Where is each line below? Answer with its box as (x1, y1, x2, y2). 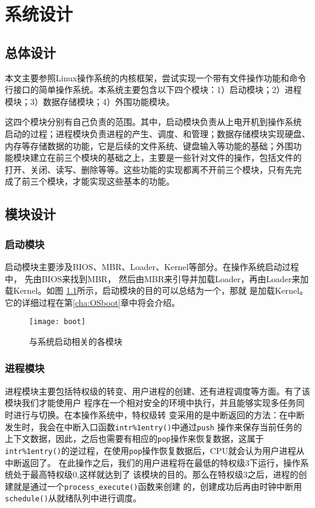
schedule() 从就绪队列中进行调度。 (5, 492, 142, 504)
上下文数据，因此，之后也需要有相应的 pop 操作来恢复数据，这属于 (5, 432, 264, 445)
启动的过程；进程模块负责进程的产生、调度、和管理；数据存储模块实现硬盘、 (5, 127, 310, 140)
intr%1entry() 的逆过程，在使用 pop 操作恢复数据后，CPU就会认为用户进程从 (5, 444, 305, 456)
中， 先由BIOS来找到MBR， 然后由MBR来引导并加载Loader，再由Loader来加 (5, 272, 309, 285)
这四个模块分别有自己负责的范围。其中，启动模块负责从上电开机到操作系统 (5, 115, 302, 128)
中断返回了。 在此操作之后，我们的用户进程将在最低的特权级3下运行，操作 (5, 456, 300, 469)
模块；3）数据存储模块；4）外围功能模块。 (5, 95, 174, 107)
